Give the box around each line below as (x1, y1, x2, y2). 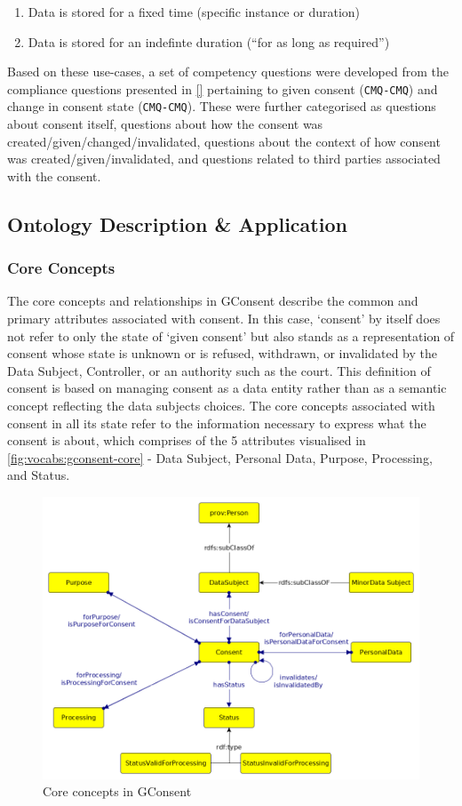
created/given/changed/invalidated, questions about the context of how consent (7, 132, 441, 150)
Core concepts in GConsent (43, 782, 192, 801)
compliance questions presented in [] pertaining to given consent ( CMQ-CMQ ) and (7, 79, 438, 98)
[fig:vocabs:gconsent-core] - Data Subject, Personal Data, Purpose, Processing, (7, 448, 433, 467)
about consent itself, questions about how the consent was (7, 115, 323, 133)
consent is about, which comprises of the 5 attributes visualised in (7, 431, 366, 450)
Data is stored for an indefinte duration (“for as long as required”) (28, 32, 390, 51)
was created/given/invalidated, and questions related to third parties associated (7, 149, 441, 168)
